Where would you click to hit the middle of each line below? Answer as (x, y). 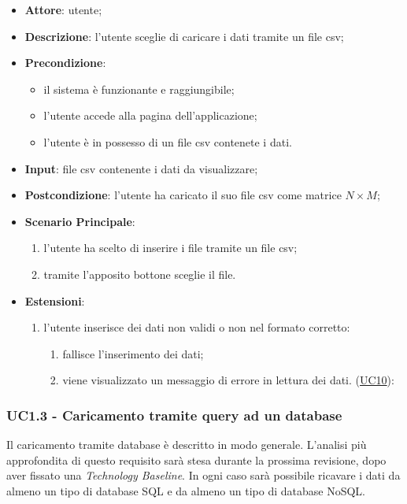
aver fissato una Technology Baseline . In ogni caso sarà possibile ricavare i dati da (203, 475)
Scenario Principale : (80, 221)
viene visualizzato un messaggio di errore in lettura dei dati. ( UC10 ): (228, 380)
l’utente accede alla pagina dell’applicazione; (150, 115)
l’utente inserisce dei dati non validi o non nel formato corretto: (197, 327)
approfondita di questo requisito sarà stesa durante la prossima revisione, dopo (196, 460)
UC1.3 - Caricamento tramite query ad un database (174, 415)
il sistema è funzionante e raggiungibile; (139, 89)
